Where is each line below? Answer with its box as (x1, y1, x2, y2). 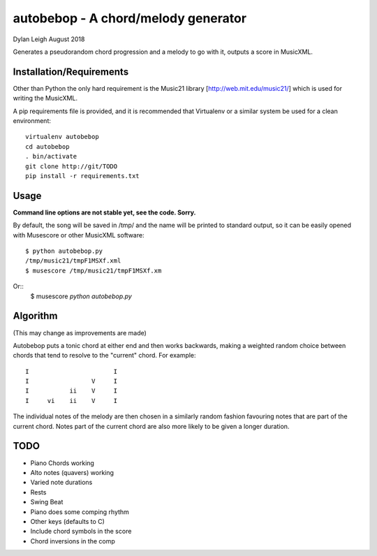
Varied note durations (30, 478, 93, 487)
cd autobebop (25, 142, 70, 150)
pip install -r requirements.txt (25, 172, 140, 180)
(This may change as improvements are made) (13, 328, 147, 337)
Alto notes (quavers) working (30, 468, 114, 476)
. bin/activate (25, 152, 77, 161)
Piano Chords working (30, 458, 94, 467)
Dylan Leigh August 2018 (13, 35, 85, 43)
